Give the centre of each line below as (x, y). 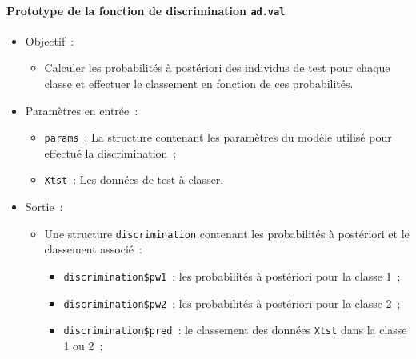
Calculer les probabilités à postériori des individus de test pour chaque (217, 68)
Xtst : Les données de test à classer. (134, 179)
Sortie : (44, 207)
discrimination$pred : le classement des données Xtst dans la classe (235, 330)
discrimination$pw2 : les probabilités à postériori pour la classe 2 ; (232, 303)
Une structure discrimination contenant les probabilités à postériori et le (227, 233)
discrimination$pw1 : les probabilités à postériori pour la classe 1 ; (232, 275)
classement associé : (93, 249)
